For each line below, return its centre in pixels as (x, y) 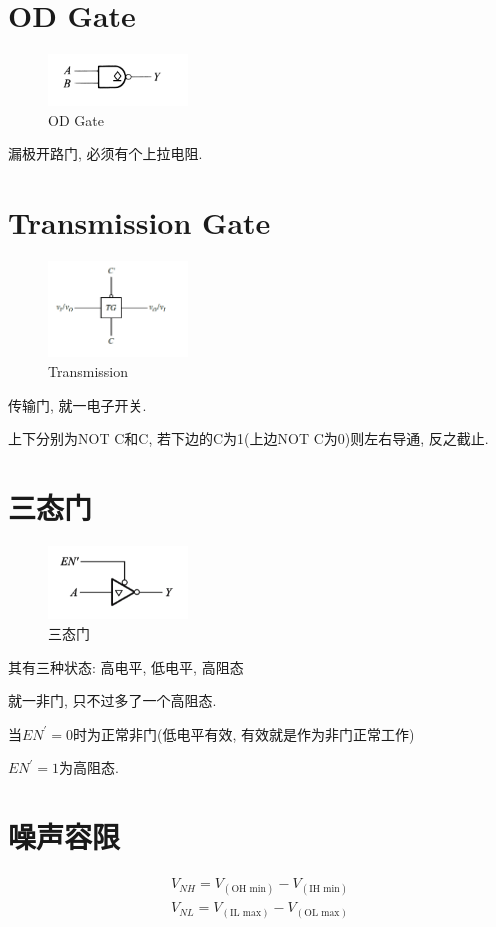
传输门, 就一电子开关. (77, 404)
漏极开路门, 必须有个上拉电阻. (105, 153)
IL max (245, 912)
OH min (248, 889)
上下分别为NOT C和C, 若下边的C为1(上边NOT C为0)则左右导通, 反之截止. (248, 438)
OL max (322, 912)
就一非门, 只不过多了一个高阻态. (112, 700)
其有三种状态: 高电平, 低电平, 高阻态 (126, 666)
